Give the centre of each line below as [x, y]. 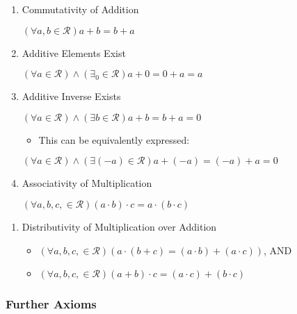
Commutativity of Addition [80, 9]
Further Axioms [51, 304]
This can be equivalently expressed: [114, 139]
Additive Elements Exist [74, 52]
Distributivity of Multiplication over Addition [119, 226]
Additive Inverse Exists [71, 96]
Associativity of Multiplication [87, 183]
